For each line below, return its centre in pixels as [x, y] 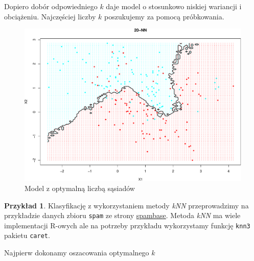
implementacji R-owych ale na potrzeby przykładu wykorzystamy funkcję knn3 [127, 225]
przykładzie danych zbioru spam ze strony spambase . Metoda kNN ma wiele [122, 215]
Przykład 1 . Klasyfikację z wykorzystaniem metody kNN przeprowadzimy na [126, 205]
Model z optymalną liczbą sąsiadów [80, 188]
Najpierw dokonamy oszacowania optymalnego [77, 253]
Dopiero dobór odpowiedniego [51, 6]
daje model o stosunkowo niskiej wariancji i [174, 6]
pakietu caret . [27, 235]
